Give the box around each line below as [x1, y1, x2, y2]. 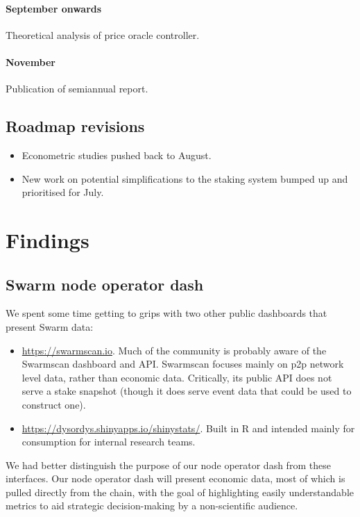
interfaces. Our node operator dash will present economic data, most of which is [6, 471, 345, 486]
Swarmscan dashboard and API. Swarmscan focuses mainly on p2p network [22, 356, 344, 371]
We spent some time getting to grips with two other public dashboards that [6, 306, 327, 320]
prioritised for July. [22, 185, 104, 199]
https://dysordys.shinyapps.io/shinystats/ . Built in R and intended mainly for [22, 420, 355, 435]
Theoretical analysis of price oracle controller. [6, 27, 200, 42]
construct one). [22, 397, 86, 411]
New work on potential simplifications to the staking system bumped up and [22, 171, 348, 186]
